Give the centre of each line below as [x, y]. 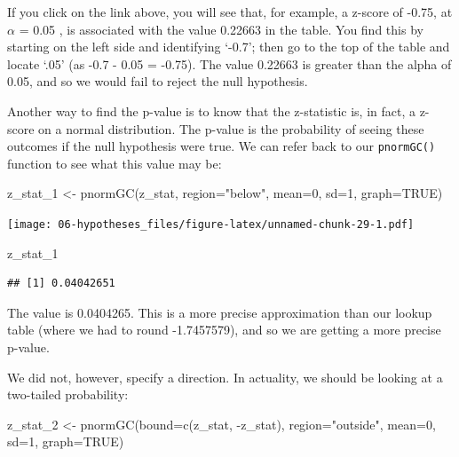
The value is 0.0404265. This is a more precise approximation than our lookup [220, 312]
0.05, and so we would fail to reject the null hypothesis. [158, 81]
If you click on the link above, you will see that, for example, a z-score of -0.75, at [230, 12]
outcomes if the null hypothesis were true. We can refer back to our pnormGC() [222, 146]
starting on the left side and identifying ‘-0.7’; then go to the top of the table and [229, 47]
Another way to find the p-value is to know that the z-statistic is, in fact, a [211, 110]
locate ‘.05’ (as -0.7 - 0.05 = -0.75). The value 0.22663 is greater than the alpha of [229, 63]
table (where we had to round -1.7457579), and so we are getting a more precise [224, 330]
